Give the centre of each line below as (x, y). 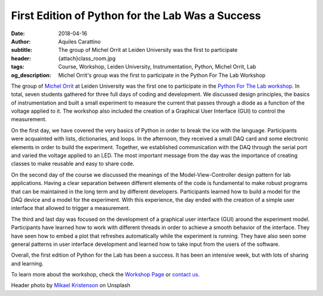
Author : (21, 41)
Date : (18, 33)
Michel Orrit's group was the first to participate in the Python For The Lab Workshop (162, 75)
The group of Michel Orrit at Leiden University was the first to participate (148, 50)
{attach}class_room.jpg (87, 58)
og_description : (31, 75)
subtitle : (22, 50)
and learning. (28, 263)
